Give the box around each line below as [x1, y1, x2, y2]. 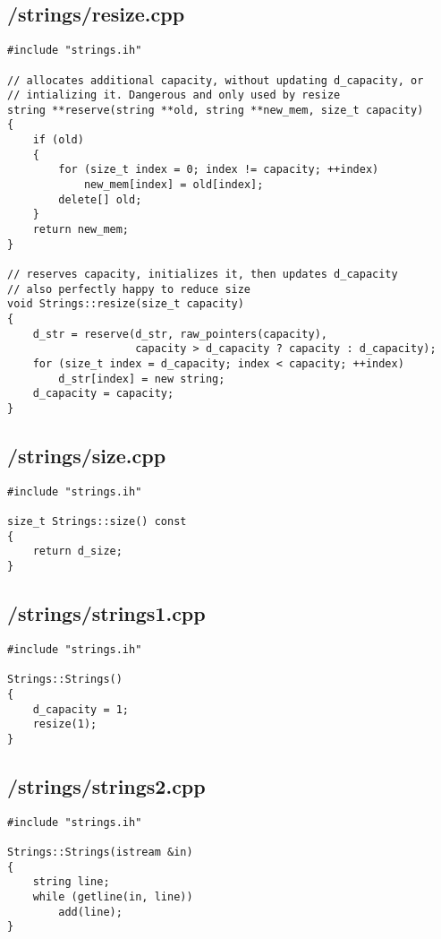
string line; [32, 875, 110, 889]
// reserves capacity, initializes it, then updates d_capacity [7, 268, 398, 281]
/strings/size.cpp [7, 442, 166, 469]
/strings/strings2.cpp [7, 771, 206, 799]
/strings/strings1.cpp [7, 599, 206, 627]
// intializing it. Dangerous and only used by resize [7, 89, 341, 102]
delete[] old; [58, 193, 142, 206]
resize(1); [32, 718, 98, 731]
